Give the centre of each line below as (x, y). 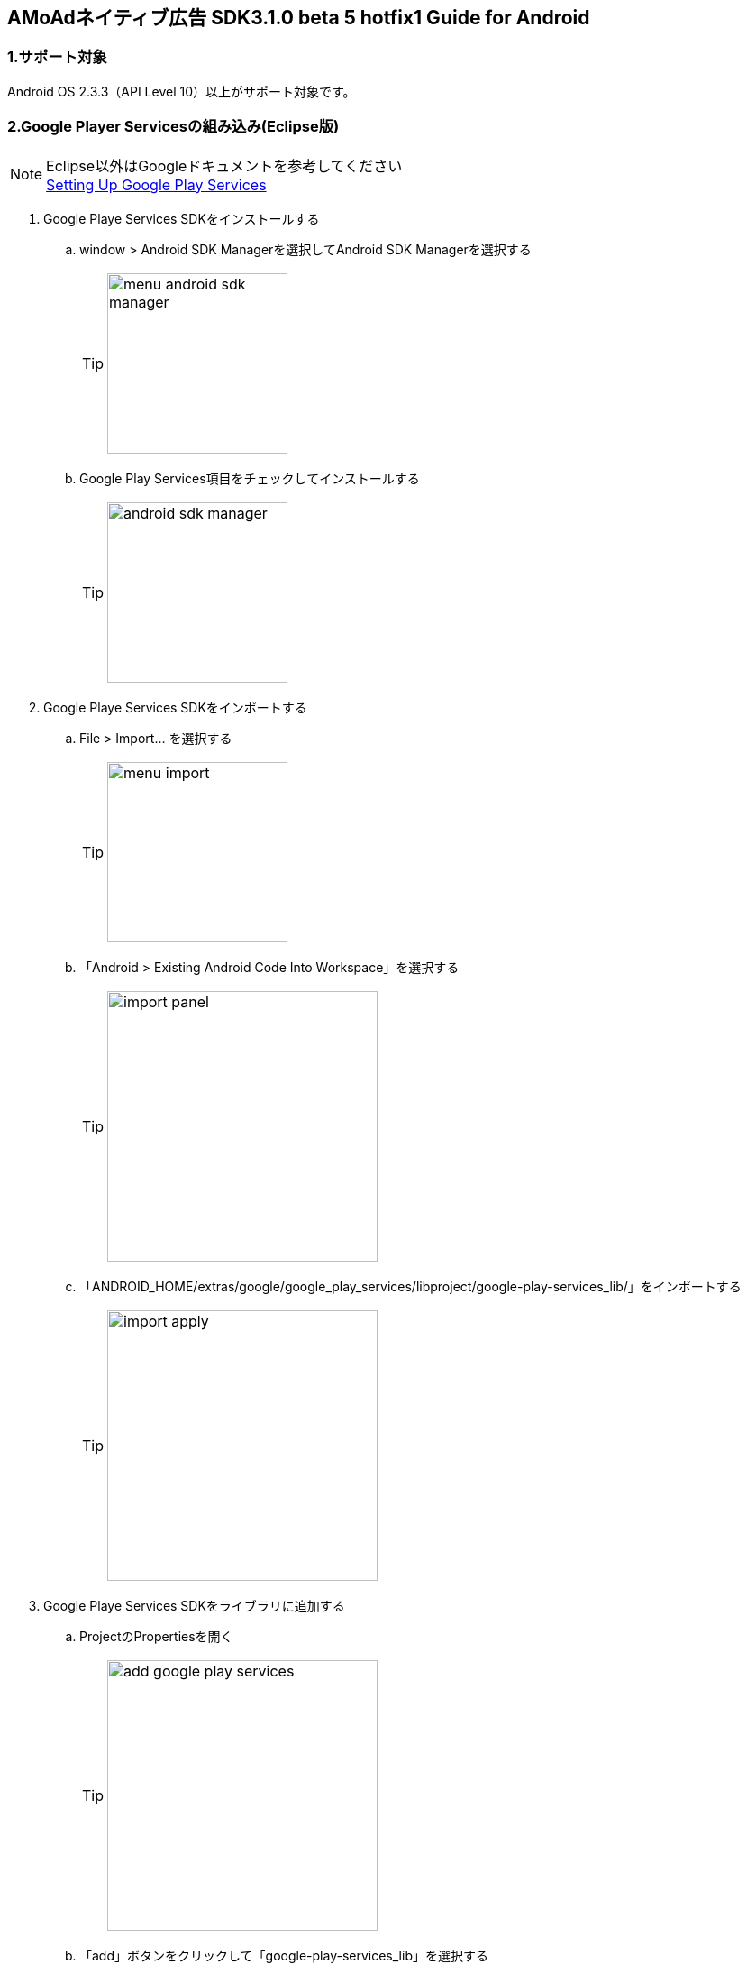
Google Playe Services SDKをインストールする (182, 218)
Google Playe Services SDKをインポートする (175, 707)
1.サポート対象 (57, 57)
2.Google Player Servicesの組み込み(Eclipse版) (173, 127)
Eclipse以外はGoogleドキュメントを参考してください (224, 165)
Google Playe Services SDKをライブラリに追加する (194, 1605)
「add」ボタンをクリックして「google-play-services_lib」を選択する (284, 1955)
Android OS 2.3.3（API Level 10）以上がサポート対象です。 (182, 91)
